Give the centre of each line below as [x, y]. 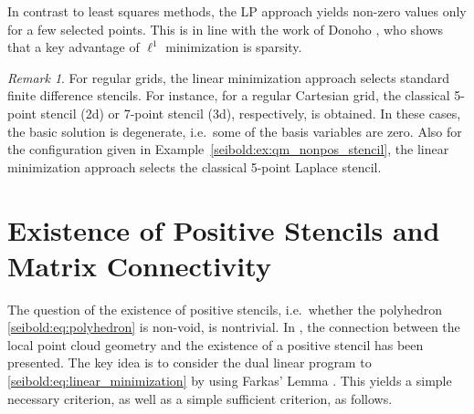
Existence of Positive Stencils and [224, 229]
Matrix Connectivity [139, 265]
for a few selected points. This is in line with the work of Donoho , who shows [226, 29]
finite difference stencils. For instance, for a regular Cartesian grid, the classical [229, 95]
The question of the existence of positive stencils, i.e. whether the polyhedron [225, 309]
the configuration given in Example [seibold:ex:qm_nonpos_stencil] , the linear [228, 149]
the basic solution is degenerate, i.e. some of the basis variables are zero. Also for [235, 131]
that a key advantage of [74, 47]
